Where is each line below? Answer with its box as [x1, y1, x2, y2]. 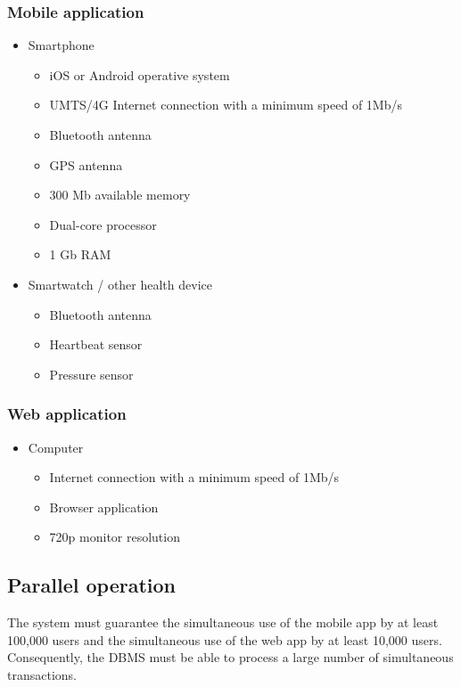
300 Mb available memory [49, 185, 191, 204]
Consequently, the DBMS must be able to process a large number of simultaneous [7, 648, 454, 667]
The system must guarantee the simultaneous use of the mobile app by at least [7, 613, 439, 632]
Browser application [49, 497, 159, 516]
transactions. [7, 665, 77, 683]
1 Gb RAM [49, 245, 111, 264]
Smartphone [28, 36, 95, 54]
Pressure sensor [49, 364, 134, 383]
